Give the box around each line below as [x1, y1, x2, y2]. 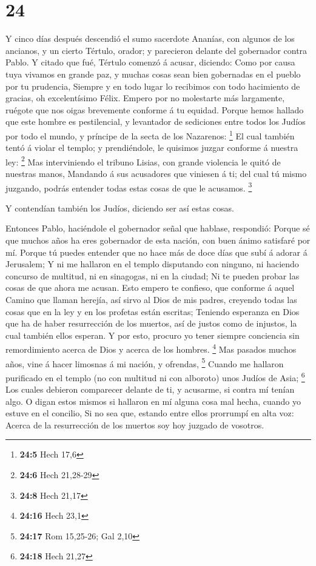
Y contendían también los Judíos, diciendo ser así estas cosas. [5, 201, 234, 214]
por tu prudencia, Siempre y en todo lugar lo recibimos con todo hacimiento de [5, 79, 300, 92]
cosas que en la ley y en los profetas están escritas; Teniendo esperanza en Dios [5, 305, 300, 318]
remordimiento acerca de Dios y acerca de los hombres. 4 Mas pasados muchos [5, 341, 297, 355]
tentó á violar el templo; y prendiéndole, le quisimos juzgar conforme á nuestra [5, 141, 298, 154]
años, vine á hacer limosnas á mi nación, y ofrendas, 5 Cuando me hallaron [5, 355, 284, 370]
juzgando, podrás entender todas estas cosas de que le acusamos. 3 [5, 179, 252, 194]
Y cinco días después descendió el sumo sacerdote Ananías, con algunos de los [5, 32, 295, 45]
